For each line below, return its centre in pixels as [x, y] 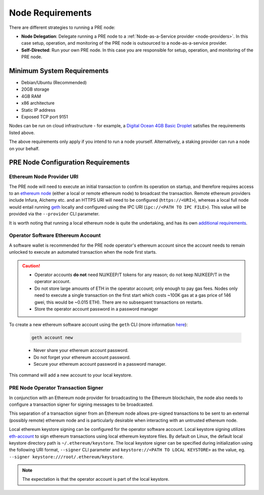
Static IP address [38, 110]
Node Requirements [50, 13]
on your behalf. [24, 148]
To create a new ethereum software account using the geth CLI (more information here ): [99, 325]
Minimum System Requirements [59, 71]
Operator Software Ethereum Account [55, 236]
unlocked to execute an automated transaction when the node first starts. [83, 252]
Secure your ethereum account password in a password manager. [100, 364]
